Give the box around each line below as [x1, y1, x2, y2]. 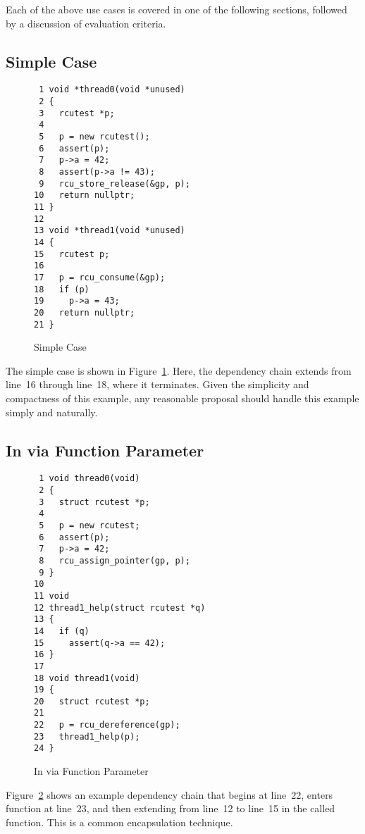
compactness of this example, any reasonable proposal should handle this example [6, 390, 359, 405]
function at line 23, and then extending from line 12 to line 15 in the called [6, 801, 335, 816]
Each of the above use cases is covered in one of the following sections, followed [6, 2, 347, 16]
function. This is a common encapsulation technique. [6, 814, 233, 829]
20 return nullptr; [34, 307, 135, 318]
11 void [34, 590, 70, 601]
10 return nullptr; [34, 190, 135, 201]
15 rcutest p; [34, 249, 110, 259]
